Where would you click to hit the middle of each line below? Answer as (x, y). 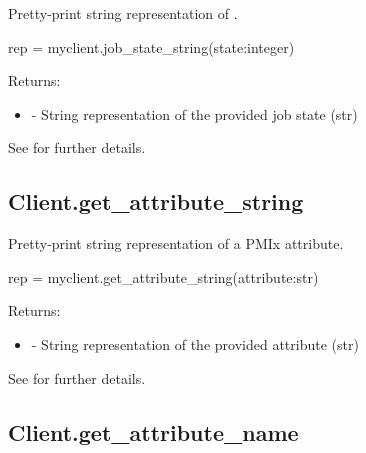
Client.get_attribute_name (153, 431)
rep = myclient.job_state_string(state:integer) (151, 46)
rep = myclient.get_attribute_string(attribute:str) (163, 276)
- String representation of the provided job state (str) (194, 113)
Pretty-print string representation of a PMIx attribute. (176, 243)
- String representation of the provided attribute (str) (195, 343)
